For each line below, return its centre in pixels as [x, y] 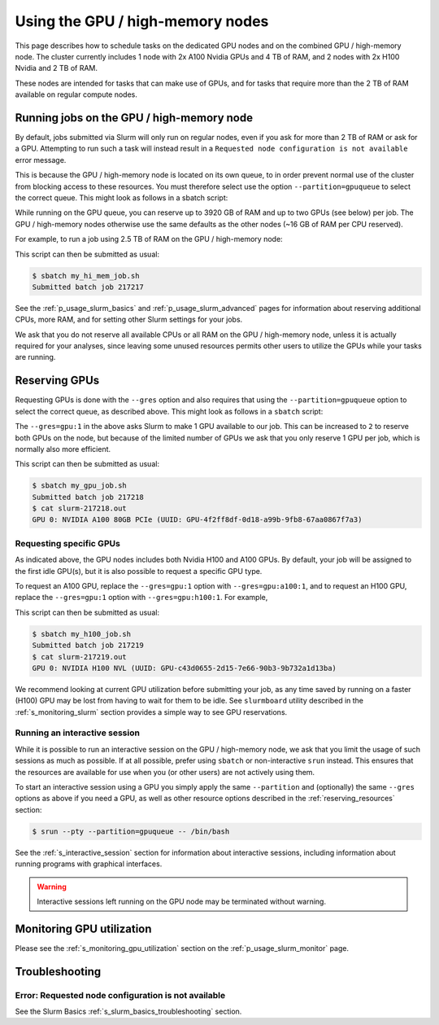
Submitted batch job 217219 [88, 646]
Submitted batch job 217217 [88, 287]
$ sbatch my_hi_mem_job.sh [86, 276]
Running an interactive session [77, 733]
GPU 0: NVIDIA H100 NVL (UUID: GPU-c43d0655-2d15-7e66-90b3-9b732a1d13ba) [185, 668]
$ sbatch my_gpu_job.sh [80, 486]
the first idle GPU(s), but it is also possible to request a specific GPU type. [139, 571]
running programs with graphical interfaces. [89, 864]
